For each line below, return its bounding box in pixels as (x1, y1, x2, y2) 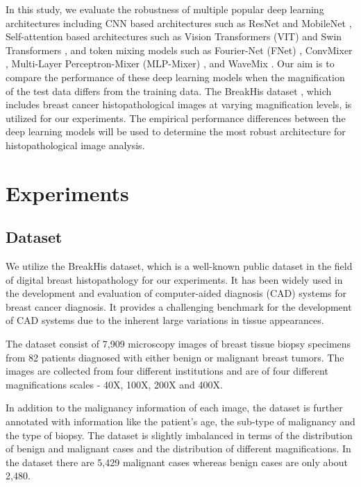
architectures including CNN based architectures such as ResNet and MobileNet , (6, 15, 352, 30)
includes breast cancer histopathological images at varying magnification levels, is (6, 97, 352, 112)
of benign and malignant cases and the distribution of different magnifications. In (6, 441, 351, 456)
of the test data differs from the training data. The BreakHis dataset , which (6, 83, 332, 98)
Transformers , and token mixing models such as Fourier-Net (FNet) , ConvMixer (6, 42, 353, 57)
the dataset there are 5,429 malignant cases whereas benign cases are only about (6, 454, 348, 469)
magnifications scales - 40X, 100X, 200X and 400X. (6, 377, 223, 391)
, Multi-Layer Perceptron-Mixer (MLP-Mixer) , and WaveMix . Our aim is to (6, 56, 335, 71)
